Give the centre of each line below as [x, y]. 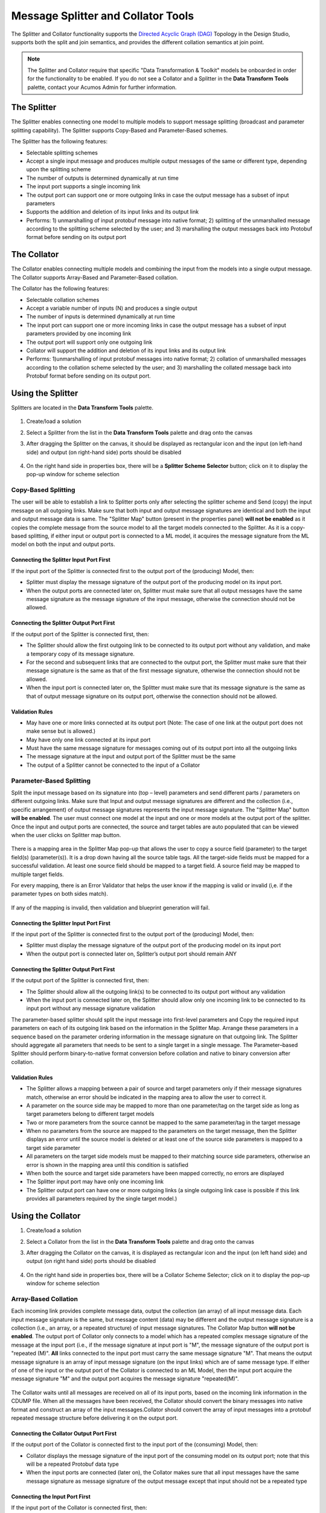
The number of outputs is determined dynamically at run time [103, 178]
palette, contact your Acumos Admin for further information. [102, 87]
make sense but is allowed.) [61, 731]
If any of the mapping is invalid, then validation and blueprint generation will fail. [110, 907]
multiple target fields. [38, 874]
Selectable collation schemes [63, 300]
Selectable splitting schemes [62, 153]
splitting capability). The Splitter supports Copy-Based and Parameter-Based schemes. [120, 130]
